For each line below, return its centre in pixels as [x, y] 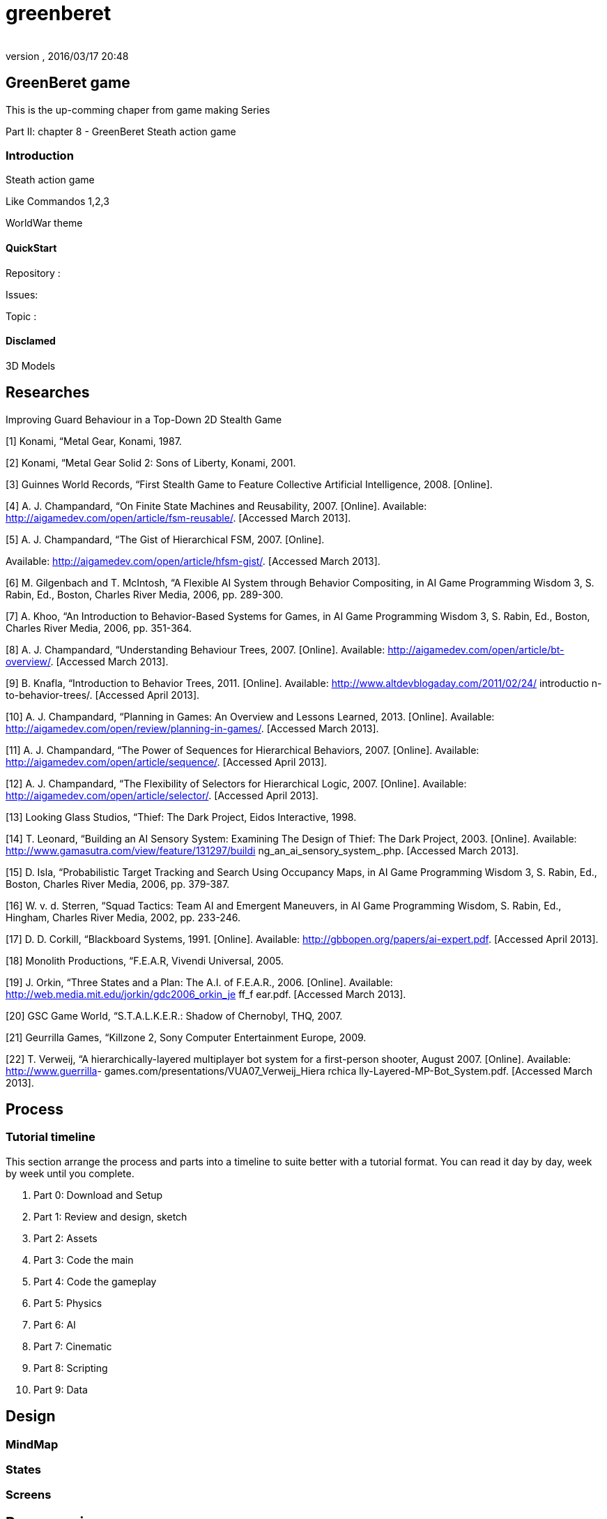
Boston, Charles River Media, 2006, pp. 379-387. [118, 884]
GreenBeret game [68, 83]
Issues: [22, 294]
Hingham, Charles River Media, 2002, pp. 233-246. [123, 917]
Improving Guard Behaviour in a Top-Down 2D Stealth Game [144, 419]
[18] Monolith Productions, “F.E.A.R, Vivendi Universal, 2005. [145, 960]
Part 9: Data [61, 1389]
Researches [48, 393]
